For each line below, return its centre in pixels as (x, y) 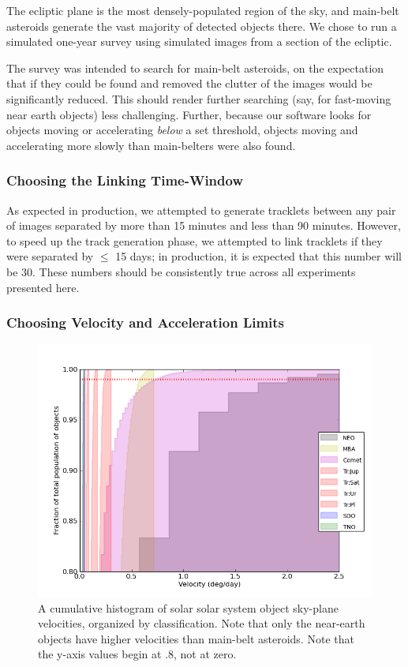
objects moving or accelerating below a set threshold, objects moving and (182, 130)
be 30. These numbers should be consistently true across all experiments (181, 271)
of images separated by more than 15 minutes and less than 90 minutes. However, (204, 225)
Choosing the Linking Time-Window (125, 180)
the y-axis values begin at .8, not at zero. (137, 654)
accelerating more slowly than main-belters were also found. (151, 145)
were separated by (50, 256)
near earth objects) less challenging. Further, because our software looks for (189, 114)
